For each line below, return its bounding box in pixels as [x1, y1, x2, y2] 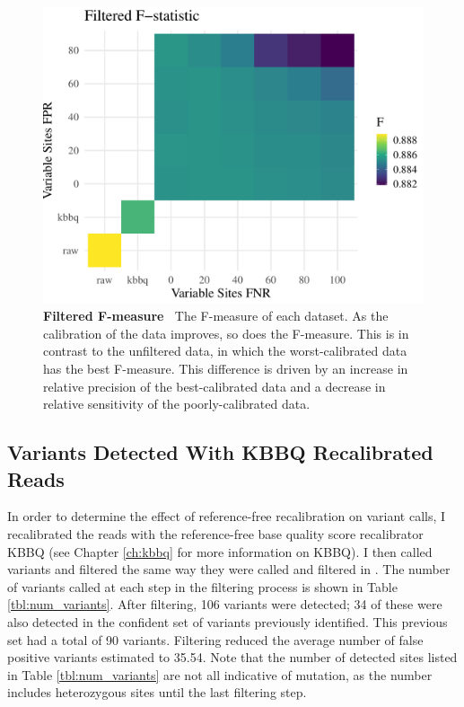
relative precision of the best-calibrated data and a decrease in [43, 376, 386, 395]
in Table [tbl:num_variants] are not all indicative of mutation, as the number [7, 665, 433, 684]
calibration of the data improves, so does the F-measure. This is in [43, 323, 409, 342]
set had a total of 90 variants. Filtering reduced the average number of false [7, 630, 424, 649]
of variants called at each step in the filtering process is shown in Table [7, 577, 398, 596]
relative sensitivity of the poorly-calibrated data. [43, 394, 311, 413]
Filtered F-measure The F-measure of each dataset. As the [43, 306, 389, 325]
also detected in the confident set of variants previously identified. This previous [7, 612, 448, 631]
